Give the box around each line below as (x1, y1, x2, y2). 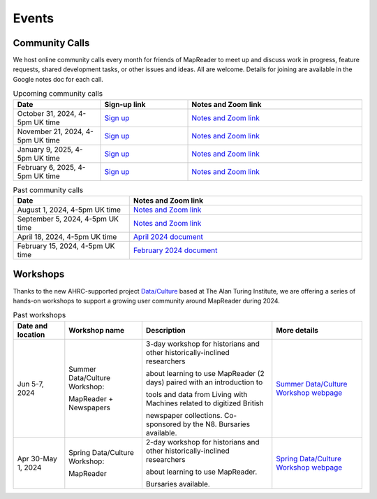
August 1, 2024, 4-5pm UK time (17, 205, 121, 215)
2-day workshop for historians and (145, 437, 260, 447)
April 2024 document (133, 231, 204, 241)
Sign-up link (104, 99, 146, 109)
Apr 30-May (17, 454, 57, 463)
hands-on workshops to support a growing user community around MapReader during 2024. (13, 296, 280, 305)
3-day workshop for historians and (145, 339, 260, 349)
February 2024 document (133, 245, 218, 255)
